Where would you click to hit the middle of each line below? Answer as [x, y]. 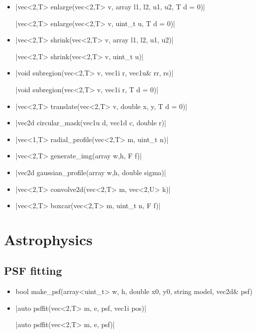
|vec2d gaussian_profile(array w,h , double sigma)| [91, 172]
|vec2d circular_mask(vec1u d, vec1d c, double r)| [91, 123]
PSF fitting [33, 271]
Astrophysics [48, 239]
